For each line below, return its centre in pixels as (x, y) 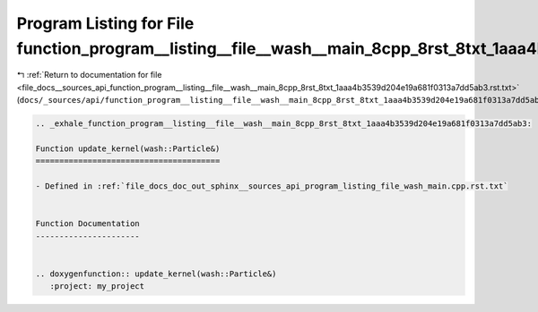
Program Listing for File (105, 23)
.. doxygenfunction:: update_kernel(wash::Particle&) (156, 274)
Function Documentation (88, 224)
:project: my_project (97, 287)
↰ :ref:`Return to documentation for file (89, 75)
